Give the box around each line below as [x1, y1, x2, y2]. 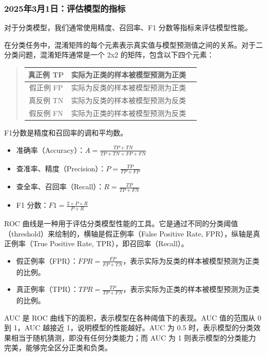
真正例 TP [28, 69, 64, 80]
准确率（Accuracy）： [16, 144, 85, 155]
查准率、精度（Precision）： [16, 163, 106, 173]
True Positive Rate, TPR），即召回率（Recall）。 [32, 238, 188, 249]
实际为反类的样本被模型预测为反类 [71, 95, 186, 106]
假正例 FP [29, 82, 63, 93]
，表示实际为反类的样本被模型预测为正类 [123, 255, 260, 266]
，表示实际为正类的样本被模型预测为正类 [123, 284, 260, 294]
